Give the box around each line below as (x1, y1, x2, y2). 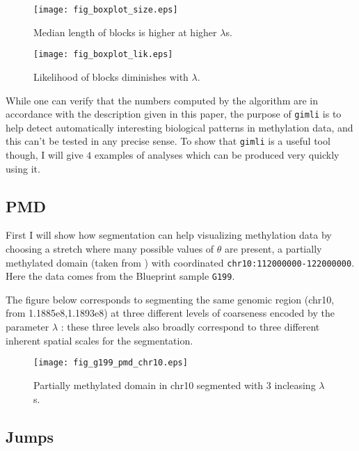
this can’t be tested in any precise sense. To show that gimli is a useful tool (6, 134, 330, 148)
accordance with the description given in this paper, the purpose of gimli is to (6, 106, 342, 121)
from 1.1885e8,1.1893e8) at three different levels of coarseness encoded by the (6, 306, 335, 320)
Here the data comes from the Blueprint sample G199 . (6, 269, 235, 283)
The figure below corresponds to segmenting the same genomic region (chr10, (6, 292, 335, 306)
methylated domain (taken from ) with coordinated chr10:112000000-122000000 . (6, 255, 355, 269)
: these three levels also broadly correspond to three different (61, 319, 320, 334)
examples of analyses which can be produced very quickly (94, 148, 340, 161)
